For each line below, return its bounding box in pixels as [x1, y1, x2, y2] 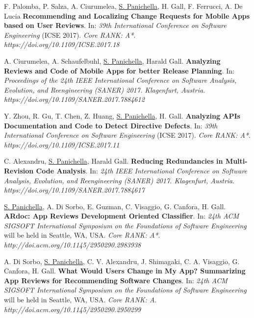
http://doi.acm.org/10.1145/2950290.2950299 [4, 304, 141, 314]
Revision [4, 165, 34, 175]
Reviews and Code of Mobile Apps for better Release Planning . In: [4, 65, 234, 75]
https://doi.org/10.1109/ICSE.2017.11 [4, 139, 120, 149]
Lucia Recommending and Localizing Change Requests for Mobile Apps [4, 10, 250, 21]
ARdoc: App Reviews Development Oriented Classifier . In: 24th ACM [4, 211, 239, 221]
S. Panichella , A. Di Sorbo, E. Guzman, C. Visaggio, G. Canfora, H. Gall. [4, 201, 226, 211]
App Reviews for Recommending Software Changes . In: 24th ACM [4, 275, 228, 285]
